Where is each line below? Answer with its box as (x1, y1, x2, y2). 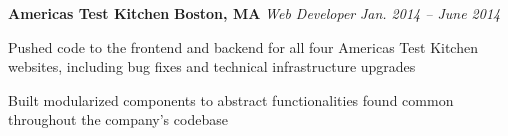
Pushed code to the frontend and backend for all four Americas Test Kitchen (8, 36, 478, 57)
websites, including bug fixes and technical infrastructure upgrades (8, 56, 416, 77)
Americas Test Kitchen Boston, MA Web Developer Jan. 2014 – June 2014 (8, 3, 501, 23)
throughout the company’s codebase (8, 109, 228, 130)
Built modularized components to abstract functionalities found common (8, 89, 454, 110)
